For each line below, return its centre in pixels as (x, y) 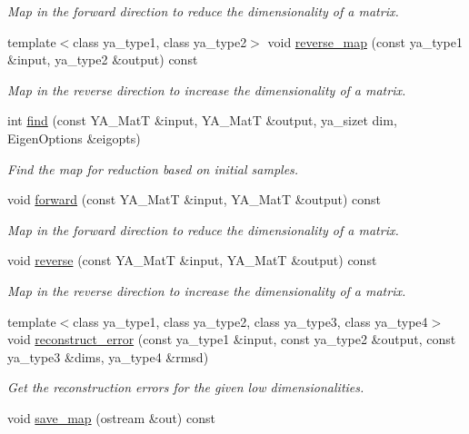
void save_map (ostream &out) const (111, 417)
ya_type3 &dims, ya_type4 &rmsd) (108, 356)
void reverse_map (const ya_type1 (365, 41)
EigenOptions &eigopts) (74, 138)
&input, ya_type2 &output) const (103, 59)
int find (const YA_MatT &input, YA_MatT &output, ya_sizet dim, (202, 120)
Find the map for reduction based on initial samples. (153, 168)
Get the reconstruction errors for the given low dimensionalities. (186, 387)
